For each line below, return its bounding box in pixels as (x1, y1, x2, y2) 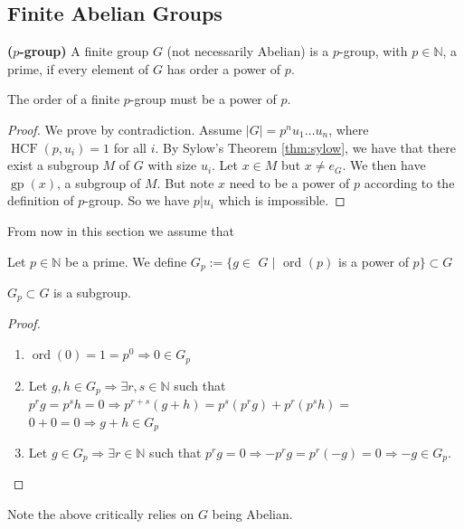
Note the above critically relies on (7, 505, 194, 524)
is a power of (338, 251, 409, 270)
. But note (156, 173, 214, 192)
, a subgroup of (57, 173, 141, 192)
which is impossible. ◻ (218, 191, 346, 210)
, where (328, 119, 369, 138)
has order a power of (166, 59, 281, 78)
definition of (7, 191, 74, 210)
